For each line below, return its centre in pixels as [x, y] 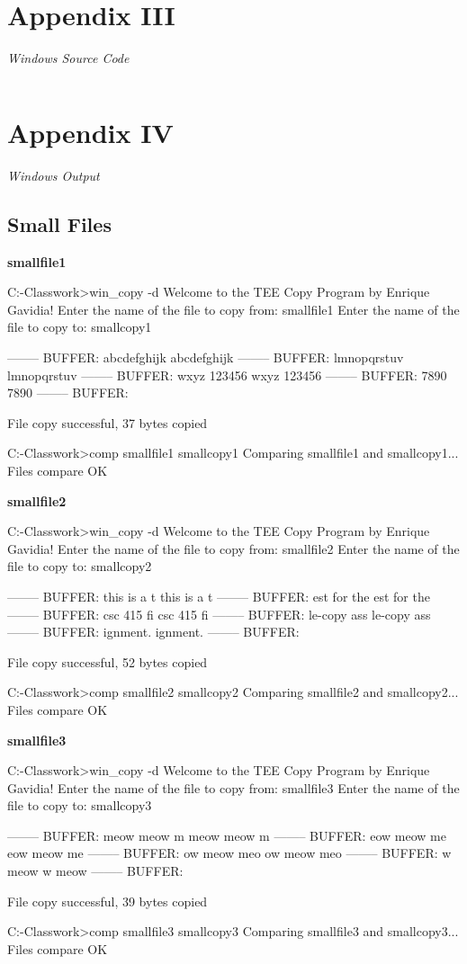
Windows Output [54, 175]
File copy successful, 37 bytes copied [108, 422]
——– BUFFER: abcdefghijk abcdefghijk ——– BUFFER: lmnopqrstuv [206, 357]
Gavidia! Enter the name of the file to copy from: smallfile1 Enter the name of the [233, 309]
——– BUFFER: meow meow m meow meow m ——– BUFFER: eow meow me [227, 835]
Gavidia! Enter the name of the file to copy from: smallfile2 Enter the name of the [233, 548]
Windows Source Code [68, 58]
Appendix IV [90, 132]
